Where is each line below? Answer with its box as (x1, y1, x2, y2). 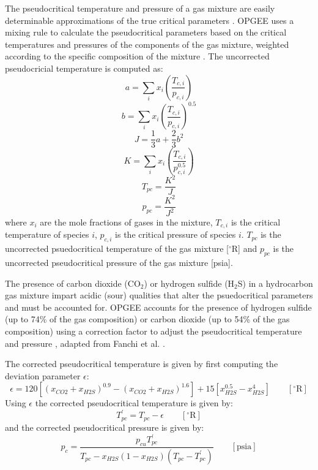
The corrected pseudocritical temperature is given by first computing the (5, 357, 278, 370)
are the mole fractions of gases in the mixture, (40, 216, 213, 228)
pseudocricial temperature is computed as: (5, 61, 163, 74)
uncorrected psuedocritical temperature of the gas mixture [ (5, 242, 229, 255)
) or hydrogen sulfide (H (144, 276, 235, 289)
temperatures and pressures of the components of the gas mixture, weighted (5, 37, 289, 50)
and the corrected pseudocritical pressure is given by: (5, 420, 204, 433)
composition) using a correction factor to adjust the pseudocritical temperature (5, 325, 302, 338)
